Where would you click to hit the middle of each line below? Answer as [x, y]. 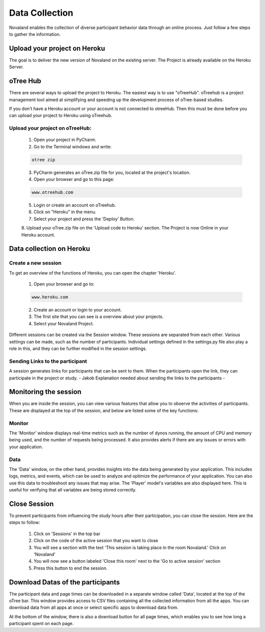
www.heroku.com [50, 297]
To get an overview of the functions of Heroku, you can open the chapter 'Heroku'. [93, 273]
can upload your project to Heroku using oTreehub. [61, 115]
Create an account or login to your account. [78, 310]
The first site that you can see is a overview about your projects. [99, 316]
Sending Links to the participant [48, 361]
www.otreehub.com [53, 192]
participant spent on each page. [41, 624]
